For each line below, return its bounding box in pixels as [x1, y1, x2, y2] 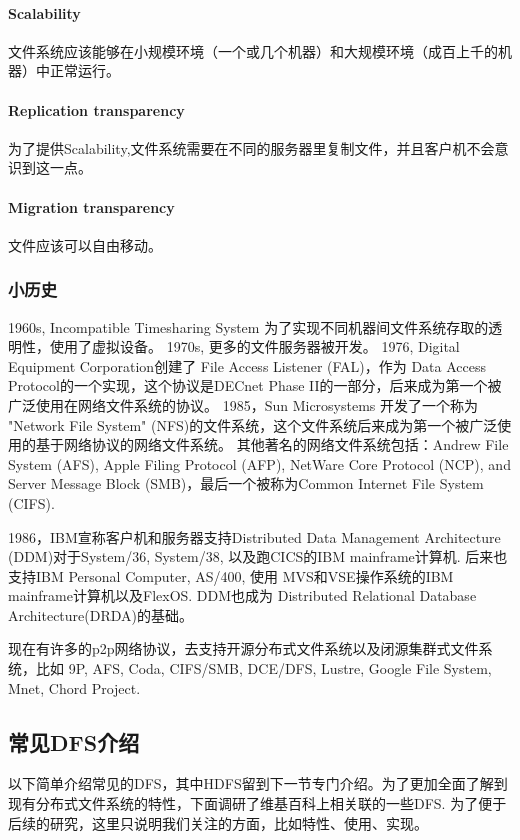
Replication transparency [8, 99, 185, 120]
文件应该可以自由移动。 [8, 234, 162, 255]
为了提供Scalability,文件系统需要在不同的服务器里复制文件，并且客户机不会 [8, 137, 495, 158]
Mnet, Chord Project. [8, 677, 141, 698]
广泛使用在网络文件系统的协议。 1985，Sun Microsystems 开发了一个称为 [8, 394, 479, 415]
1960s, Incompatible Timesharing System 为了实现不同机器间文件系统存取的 [8, 316, 489, 337]
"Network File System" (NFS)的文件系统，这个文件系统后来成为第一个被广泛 [8, 414, 498, 435]
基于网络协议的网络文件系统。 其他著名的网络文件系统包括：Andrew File [35, 434, 509, 455]
